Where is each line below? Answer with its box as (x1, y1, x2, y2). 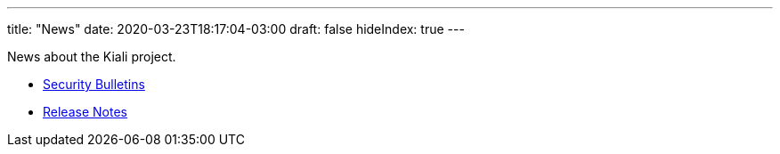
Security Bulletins (43, 77, 145, 92)
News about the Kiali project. (7, 49, 176, 64)
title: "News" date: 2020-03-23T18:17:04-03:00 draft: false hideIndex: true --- (7, 21, 465, 36)
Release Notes (43, 104, 127, 119)
